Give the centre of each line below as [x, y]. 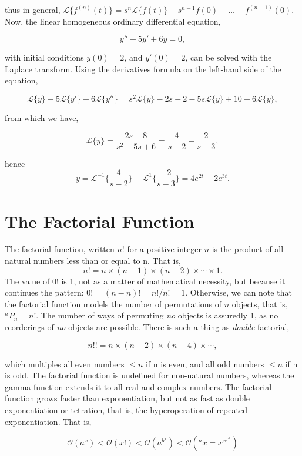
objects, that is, [260, 304]
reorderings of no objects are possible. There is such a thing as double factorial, [147, 327]
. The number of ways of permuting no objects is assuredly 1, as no [157, 315]
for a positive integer [164, 249]
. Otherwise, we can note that [239, 292]
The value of [27, 281]
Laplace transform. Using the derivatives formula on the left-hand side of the [143, 68]
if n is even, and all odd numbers [205, 363]
